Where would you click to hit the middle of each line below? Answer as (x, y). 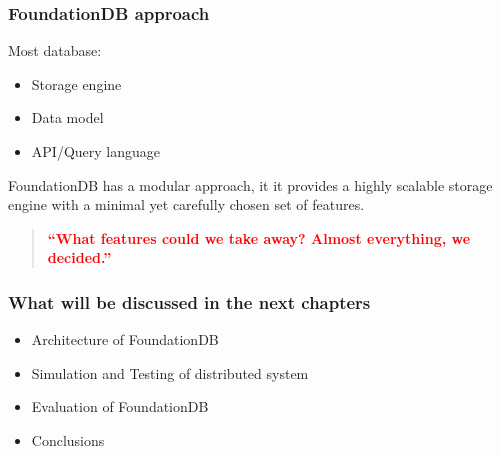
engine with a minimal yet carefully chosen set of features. (186, 204)
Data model (67, 117)
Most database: (55, 50)
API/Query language (95, 151)
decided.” (79, 257)
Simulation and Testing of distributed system (170, 372)
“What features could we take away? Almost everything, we (259, 237)
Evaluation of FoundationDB (120, 406)
